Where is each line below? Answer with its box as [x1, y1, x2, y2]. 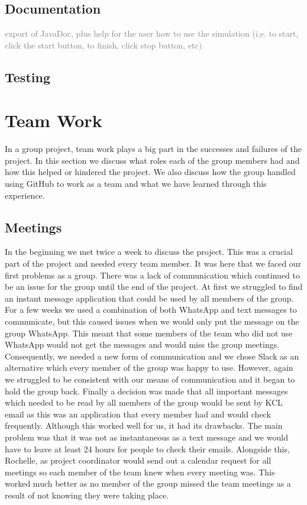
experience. [5, 189, 45, 201]
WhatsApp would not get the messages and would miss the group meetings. [5, 338, 280, 351]
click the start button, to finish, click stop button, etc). [5, 38, 205, 51]
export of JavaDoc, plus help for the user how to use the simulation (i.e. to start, [5, 27, 299, 40]
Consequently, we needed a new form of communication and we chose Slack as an [5, 349, 299, 362]
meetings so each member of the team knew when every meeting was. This [5, 465, 275, 478]
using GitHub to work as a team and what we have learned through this [5, 177, 267, 190]
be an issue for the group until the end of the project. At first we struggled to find [5, 280, 303, 293]
